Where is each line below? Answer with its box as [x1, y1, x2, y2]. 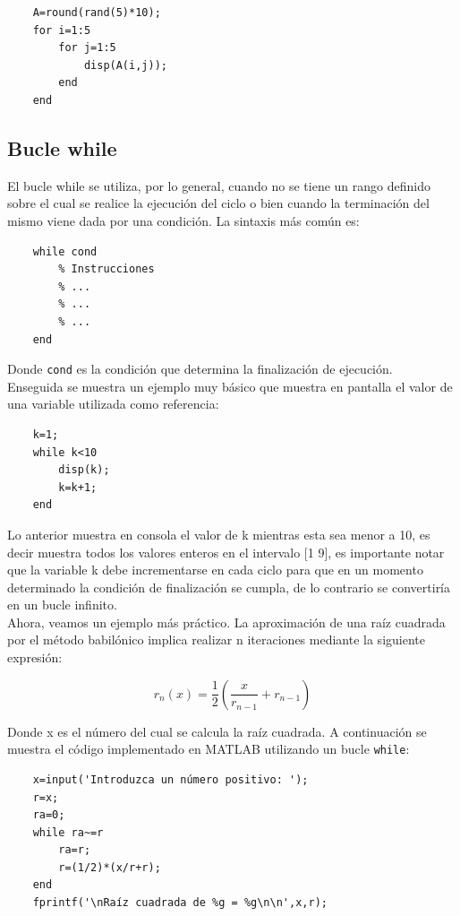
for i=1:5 [32, 23, 91, 37]
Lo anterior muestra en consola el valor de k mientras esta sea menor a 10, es [7, 524, 430, 543]
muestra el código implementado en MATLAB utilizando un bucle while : [7, 739, 410, 758]
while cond [32, 245, 98, 258]
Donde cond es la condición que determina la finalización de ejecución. [7, 359, 393, 378]
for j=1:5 [58, 41, 116, 55]
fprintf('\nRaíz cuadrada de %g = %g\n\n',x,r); [32, 896, 328, 910]
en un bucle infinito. [7, 595, 117, 614]
